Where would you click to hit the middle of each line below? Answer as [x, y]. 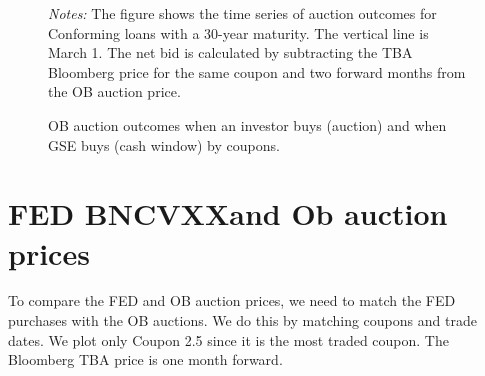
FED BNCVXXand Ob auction [228, 213]
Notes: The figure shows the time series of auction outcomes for [242, 13]
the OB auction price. [114, 91]
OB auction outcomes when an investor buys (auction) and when [247, 124]
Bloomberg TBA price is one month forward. [145, 359]
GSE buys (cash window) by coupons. [164, 144]
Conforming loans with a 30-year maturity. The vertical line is [238, 32]
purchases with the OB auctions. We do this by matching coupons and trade [242, 320]
